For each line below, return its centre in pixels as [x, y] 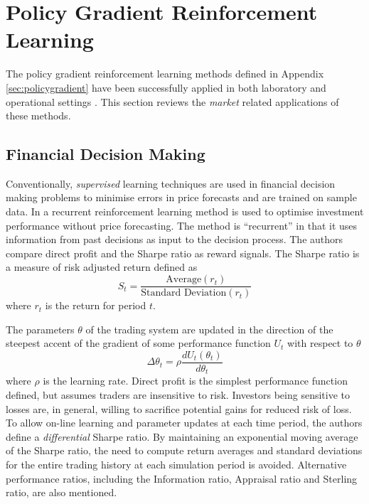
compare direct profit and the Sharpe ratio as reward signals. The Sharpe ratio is [183, 253]
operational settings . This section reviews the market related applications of [172, 101]
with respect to [320, 343]
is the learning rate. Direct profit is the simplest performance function [195, 381]
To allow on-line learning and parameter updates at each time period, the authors [184, 423]
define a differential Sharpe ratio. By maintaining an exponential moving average [182, 436]
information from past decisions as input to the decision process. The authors [175, 239]
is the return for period [96, 305]
